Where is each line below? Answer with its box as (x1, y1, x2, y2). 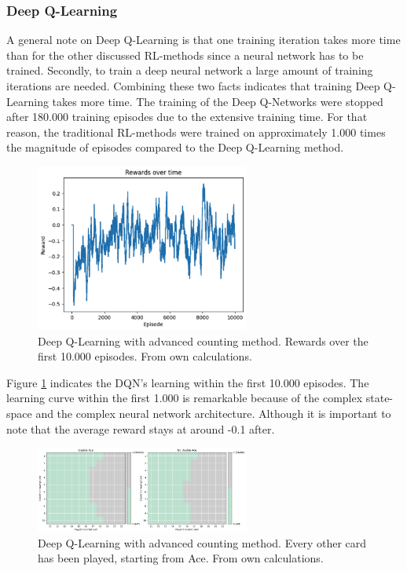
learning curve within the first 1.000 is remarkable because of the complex (6, 390, 363, 406)
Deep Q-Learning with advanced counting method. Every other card (38, 534, 367, 551)
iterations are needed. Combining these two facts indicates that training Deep (6, 78, 380, 93)
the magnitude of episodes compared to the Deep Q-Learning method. (6, 139, 344, 156)
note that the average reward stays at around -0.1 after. (6, 420, 275, 437)
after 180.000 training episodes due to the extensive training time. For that (6, 108, 368, 125)
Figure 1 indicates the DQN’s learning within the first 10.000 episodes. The (6, 374, 369, 390)
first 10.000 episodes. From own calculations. (38, 348, 252, 364)
